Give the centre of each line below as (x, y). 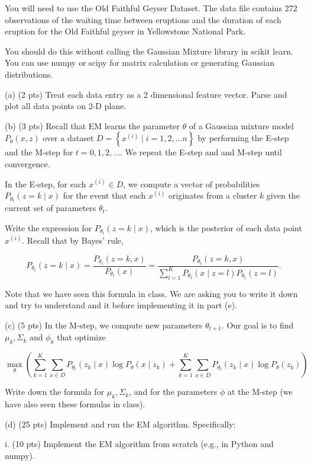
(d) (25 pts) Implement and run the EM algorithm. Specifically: (120, 424)
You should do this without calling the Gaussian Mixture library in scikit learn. (149, 51)
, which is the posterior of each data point (226, 227)
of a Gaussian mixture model (241, 125)
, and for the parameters (173, 392)
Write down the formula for (55, 392)
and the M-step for (39, 152)
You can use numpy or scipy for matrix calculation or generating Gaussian (140, 63)
